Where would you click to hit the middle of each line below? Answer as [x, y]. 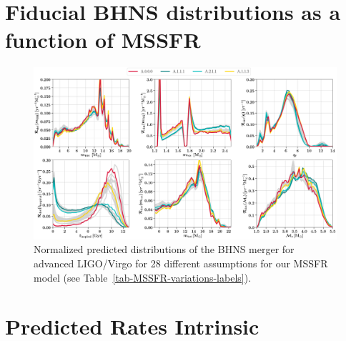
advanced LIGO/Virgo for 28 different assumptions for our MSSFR [181, 263]
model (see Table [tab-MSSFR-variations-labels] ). [143, 277]
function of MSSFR [103, 40]
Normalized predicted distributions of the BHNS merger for [164, 249]
